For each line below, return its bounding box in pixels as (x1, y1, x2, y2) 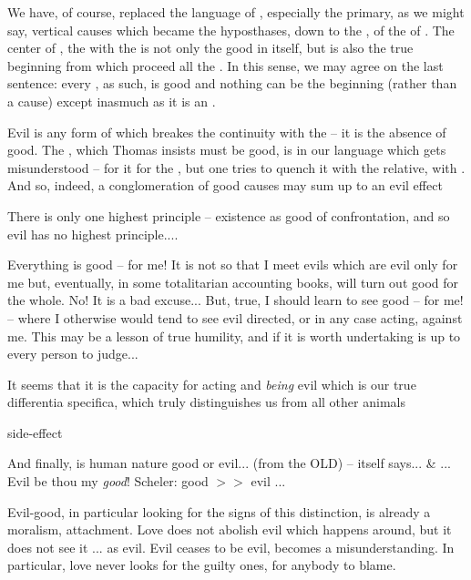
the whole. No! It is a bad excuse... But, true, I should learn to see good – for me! (7, 290, 464, 310)
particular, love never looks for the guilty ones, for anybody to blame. (7, 555, 396, 575)
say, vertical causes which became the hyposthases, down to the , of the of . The (7, 20, 455, 39)
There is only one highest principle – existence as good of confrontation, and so (7, 206, 450, 225)
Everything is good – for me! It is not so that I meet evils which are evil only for (7, 255, 458, 274)
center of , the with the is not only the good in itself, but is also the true (7, 38, 414, 57)
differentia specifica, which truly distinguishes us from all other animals (7, 392, 405, 412)
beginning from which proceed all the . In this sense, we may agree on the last (7, 56, 444, 75)
